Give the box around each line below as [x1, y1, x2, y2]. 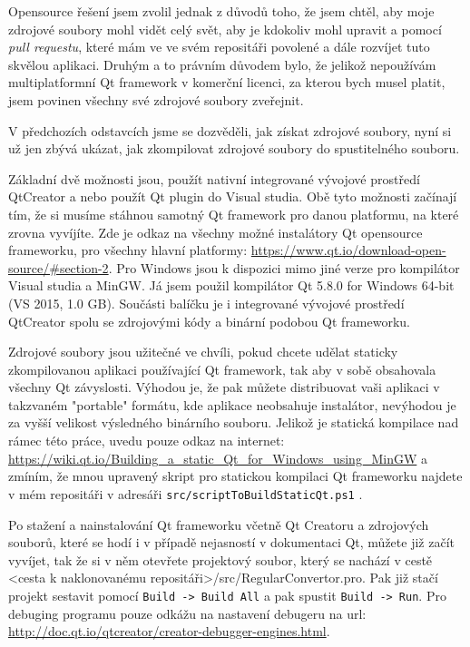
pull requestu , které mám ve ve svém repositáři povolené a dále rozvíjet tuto [8, 37, 430, 56]
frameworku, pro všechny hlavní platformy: [8, 240, 248, 260]
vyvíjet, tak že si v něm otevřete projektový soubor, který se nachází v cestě [8, 550, 433, 569]
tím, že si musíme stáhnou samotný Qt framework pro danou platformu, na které [8, 204, 459, 223]
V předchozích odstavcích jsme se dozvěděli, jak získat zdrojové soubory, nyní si [8, 121, 452, 140]
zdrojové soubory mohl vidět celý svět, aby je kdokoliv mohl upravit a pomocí [8, 19, 442, 38]
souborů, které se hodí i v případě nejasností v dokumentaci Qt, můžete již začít [8, 533, 455, 552]
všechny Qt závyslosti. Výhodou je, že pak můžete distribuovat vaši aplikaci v [8, 377, 440, 397]
